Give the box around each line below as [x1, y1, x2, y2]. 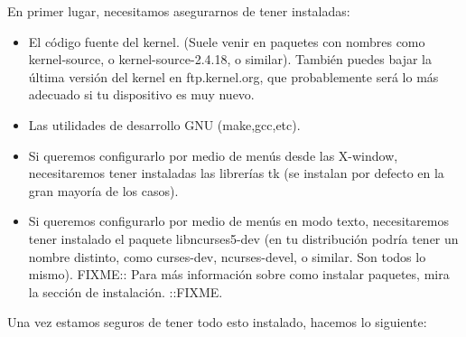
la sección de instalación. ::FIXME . [28, 282, 223, 301]
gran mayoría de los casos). [28, 181, 179, 200]
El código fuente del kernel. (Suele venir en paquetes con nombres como [28, 32, 425, 51]
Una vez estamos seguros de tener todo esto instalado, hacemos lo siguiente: [7, 313, 427, 332]
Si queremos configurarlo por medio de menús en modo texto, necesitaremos [28, 211, 449, 230]
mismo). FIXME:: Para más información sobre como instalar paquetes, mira [28, 265, 450, 284]
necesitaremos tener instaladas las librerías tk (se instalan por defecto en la [28, 164, 444, 183]
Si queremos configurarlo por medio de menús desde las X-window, [28, 145, 398, 164]
